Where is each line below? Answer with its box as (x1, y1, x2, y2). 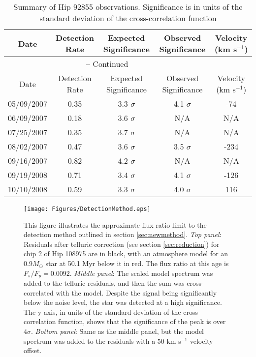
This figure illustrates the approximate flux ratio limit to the (24, 219, 207, 230)
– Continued (86, 58, 128, 69)
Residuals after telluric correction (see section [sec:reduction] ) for (24, 238, 220, 249)
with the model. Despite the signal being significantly (56, 287, 217, 297)
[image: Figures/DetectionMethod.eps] (24, 206, 151, 212)
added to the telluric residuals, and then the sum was (24, 278, 185, 288)
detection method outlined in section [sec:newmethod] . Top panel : (24, 229, 222, 239)
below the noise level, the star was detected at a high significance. (24, 297, 222, 307)
